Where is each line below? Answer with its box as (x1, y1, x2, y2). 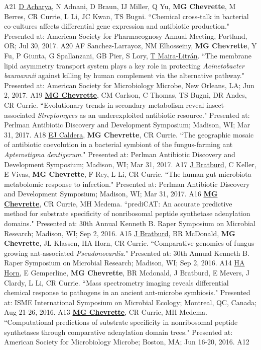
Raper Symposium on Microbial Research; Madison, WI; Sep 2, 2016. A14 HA (4, 257, 245, 268)
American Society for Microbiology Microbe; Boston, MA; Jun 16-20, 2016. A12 (4, 336, 249, 347)
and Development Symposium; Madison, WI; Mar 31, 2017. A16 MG (4, 188, 218, 199)
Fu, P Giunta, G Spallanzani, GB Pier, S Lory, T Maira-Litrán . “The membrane (4, 50, 251, 60)
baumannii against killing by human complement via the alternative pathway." (4, 70, 244, 81)
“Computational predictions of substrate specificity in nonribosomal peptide (4, 317, 238, 327)
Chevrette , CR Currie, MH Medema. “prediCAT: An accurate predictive (4, 198, 232, 208)
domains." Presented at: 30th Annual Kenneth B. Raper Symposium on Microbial (4, 218, 255, 229)
